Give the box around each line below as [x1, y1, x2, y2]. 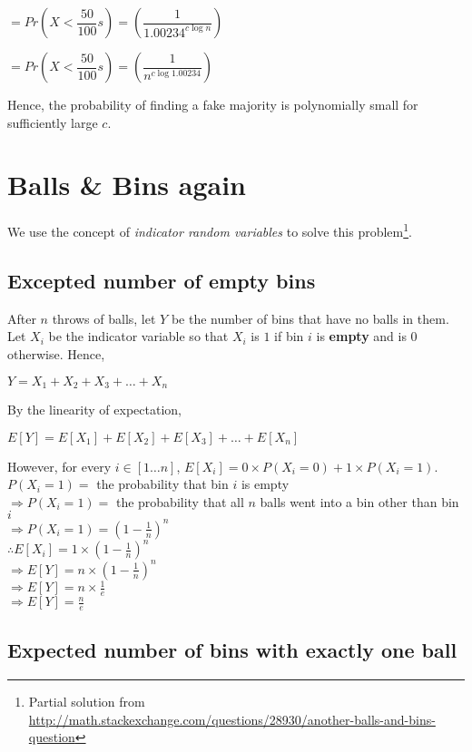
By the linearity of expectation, [7, 400, 182, 418]
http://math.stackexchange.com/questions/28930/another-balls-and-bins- [28, 709, 436, 728]
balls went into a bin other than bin [260, 492, 459, 511]
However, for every [7, 456, 112, 475]
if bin [274, 327, 304, 346]
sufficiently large [7, 112, 98, 132]
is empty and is [316, 327, 407, 346]
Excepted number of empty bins [7, 266, 316, 294]
